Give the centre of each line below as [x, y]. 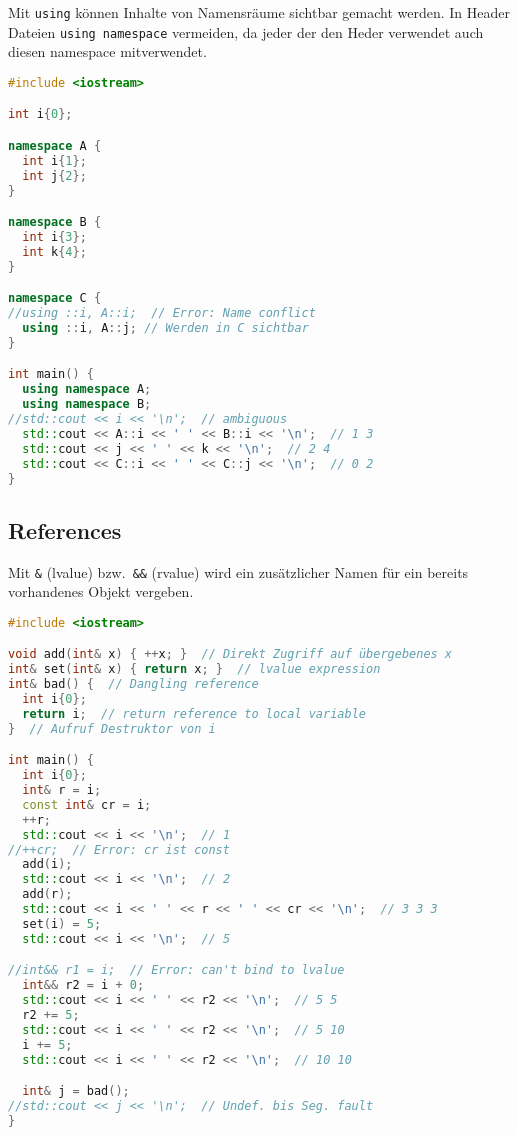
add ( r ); [47, 894]
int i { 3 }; [54, 237]
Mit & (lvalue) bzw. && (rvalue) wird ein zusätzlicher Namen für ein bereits [238, 571]
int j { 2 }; [54, 175]
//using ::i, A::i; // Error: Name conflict [162, 313]
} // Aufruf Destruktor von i [112, 728]
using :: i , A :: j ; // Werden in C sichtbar [165, 328]
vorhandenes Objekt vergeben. [101, 591]
